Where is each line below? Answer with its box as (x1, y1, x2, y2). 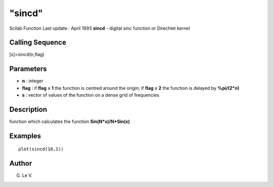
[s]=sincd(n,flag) (9, 51, 45, 57)
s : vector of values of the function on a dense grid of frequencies (22, 92, 159, 98)
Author (9, 159, 32, 168)
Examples (9, 132, 41, 140)
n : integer (22, 78, 43, 84)
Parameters (9, 65, 47, 73)
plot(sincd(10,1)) (18, 146, 64, 152)
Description (9, 105, 48, 113)
